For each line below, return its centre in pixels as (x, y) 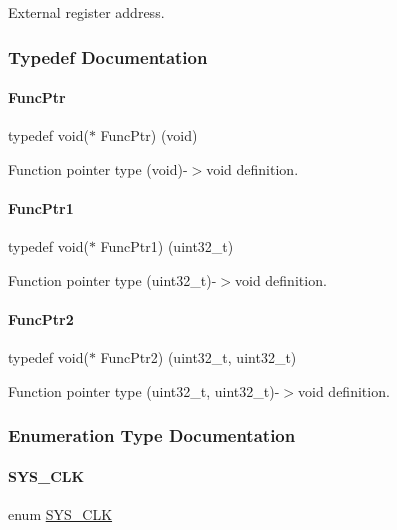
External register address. (86, 12)
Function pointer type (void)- (98, 168)
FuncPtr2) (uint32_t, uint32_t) (198, 357)
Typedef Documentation (108, 56)
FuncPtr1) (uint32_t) (167, 246)
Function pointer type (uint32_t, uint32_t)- (144, 390)
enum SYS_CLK (60, 514)
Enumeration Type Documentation (152, 435)
